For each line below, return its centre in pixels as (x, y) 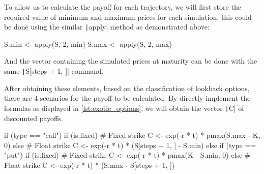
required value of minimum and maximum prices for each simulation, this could (128, 17)
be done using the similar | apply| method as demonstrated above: (107, 27)
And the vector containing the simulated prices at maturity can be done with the (131, 61)
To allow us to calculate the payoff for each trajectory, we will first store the (123, 7)
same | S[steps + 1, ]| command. (54, 71)
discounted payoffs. (34, 118)
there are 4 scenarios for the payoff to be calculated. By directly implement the (127, 98)
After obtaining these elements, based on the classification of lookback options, (127, 88)
